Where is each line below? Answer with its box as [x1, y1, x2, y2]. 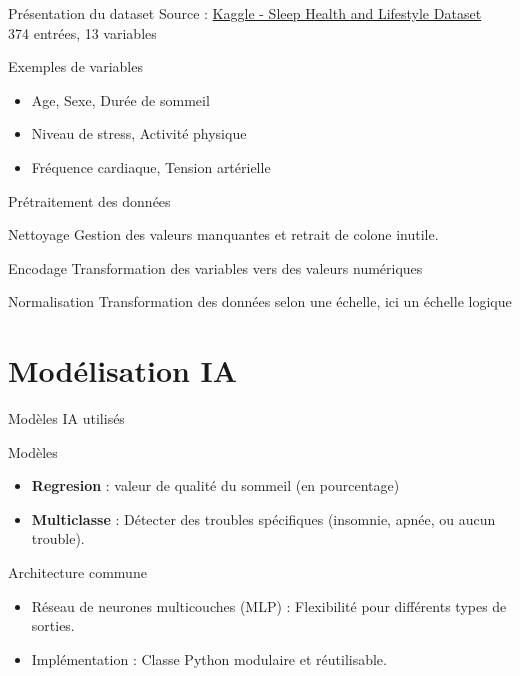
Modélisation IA [8, 350, 238, 391]
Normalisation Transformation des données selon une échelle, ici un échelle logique [8, 291, 512, 312]
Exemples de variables [8, 56, 143, 77]
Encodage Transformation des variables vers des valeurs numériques [8, 257, 423, 278]
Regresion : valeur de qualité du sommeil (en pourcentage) [31, 475, 400, 496]
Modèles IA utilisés [8, 408, 125, 429]
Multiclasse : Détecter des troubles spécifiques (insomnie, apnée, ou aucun [31, 508, 496, 529]
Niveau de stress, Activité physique [31, 123, 247, 144]
